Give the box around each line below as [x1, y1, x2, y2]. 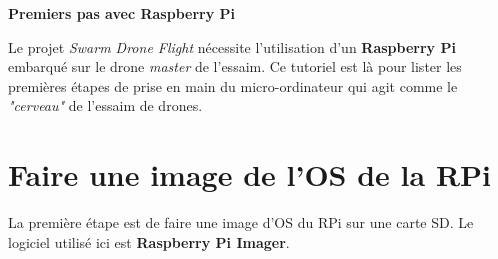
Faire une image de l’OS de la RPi [8, 154, 492, 195]
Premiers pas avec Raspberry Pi [8, 3, 236, 23]
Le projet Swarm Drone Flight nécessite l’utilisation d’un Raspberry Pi [8, 36, 456, 57]
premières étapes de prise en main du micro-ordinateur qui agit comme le [8, 75, 458, 96]
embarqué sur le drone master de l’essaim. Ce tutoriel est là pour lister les [8, 56, 462, 77]
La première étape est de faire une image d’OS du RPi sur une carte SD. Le [8, 212, 474, 233]
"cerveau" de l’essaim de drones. [8, 95, 203, 116]
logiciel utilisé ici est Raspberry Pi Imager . [8, 231, 290, 252]
